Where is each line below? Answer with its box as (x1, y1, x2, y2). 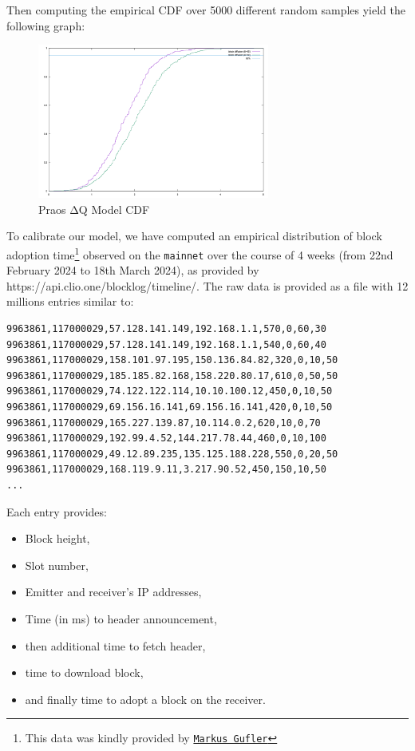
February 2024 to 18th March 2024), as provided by (6, 262, 259, 279)
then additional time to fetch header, (25, 637, 206, 654)
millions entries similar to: (6, 293, 134, 310)
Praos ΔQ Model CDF (38, 200, 150, 217)
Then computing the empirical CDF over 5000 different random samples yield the (6, 2, 406, 18)
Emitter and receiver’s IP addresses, (25, 583, 202, 600)
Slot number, (25, 556, 89, 573)
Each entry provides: (6, 503, 107, 520)
